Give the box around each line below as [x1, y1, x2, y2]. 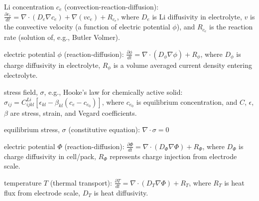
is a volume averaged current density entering [113, 59, 252, 70]
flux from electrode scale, [4, 187, 80, 198]
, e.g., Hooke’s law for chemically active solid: [44, 86, 183, 97]
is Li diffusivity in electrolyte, [152, 11, 242, 21]
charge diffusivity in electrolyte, [4, 59, 101, 70]
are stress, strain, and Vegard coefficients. [10, 107, 137, 118]
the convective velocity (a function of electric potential [4, 21, 170, 32]
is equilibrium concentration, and [136, 96, 238, 107]
